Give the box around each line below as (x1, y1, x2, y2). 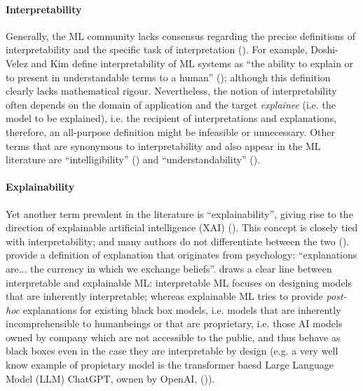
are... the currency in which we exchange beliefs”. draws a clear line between (6, 261, 332, 275)
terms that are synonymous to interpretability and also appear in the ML (6, 138, 321, 153)
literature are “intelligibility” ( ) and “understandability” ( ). (6, 152, 261, 167)
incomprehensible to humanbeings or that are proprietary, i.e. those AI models (6, 316, 343, 331)
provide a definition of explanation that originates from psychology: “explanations (6, 247, 357, 262)
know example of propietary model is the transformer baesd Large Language (6, 357, 334, 372)
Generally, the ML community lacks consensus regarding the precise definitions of (6, 28, 356, 43)
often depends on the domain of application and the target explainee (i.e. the (6, 97, 336, 111)
